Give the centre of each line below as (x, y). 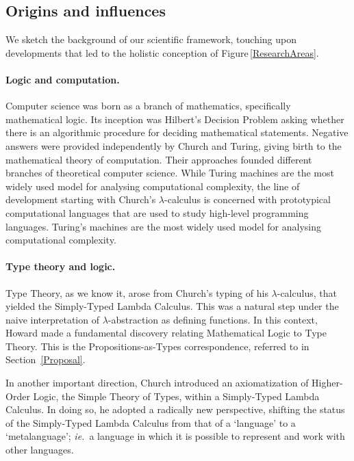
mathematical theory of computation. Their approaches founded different (159, 159)
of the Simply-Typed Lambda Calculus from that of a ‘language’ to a (151, 422)
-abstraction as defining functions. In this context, (213, 319)
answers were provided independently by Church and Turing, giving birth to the (174, 145)
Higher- (327, 383)
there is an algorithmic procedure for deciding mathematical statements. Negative (177, 132)
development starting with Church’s (81, 199)
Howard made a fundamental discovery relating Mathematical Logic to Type (166, 333)
